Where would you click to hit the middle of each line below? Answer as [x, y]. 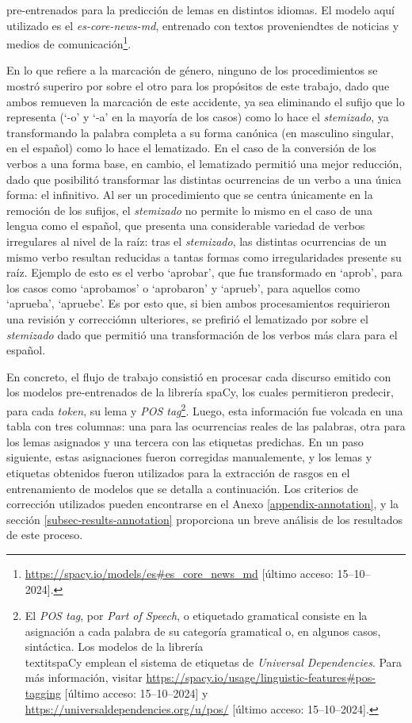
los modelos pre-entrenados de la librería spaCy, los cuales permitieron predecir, [200, 392]
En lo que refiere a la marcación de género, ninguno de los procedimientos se [192, 70]
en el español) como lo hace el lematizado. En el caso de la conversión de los [191, 148]
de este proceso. [45, 535]
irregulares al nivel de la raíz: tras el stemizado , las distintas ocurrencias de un [196, 241]
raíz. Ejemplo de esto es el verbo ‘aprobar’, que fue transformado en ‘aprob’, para [204, 272]
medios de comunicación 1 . [69, 42]
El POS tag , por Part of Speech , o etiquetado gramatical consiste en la [196, 616]
